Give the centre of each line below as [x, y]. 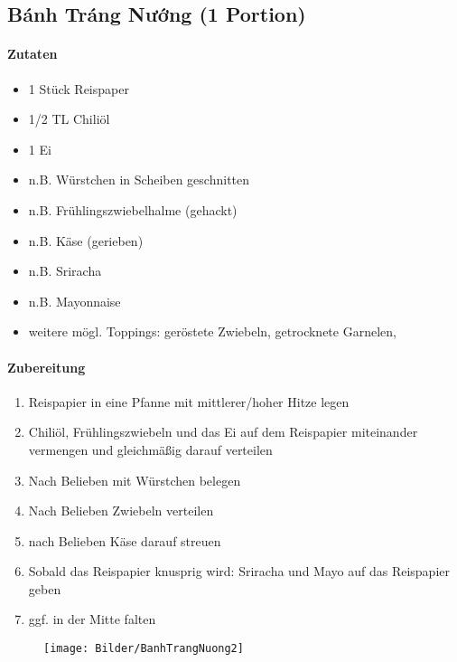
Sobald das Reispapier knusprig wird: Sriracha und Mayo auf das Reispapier [239, 571]
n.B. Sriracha [65, 271]
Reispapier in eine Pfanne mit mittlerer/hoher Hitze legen [189, 401]
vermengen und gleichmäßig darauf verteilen [150, 449]
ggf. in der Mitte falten [92, 619]
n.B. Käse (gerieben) [86, 240]
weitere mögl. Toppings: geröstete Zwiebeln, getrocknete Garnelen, [212, 331]
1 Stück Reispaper [79, 88]
